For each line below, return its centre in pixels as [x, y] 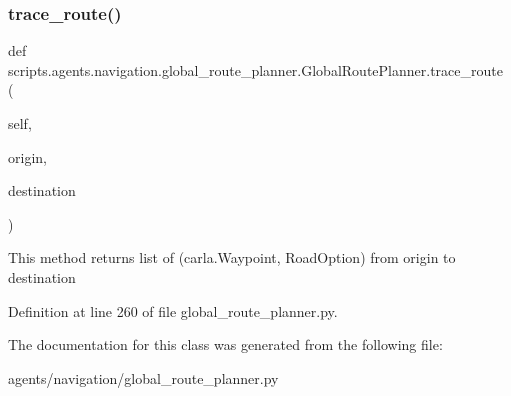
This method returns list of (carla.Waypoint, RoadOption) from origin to [232, 257]
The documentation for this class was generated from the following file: [225, 344]
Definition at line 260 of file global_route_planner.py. [173, 310]
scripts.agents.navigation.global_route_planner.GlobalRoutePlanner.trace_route [255, 69]
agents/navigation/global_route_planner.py [143, 377]
